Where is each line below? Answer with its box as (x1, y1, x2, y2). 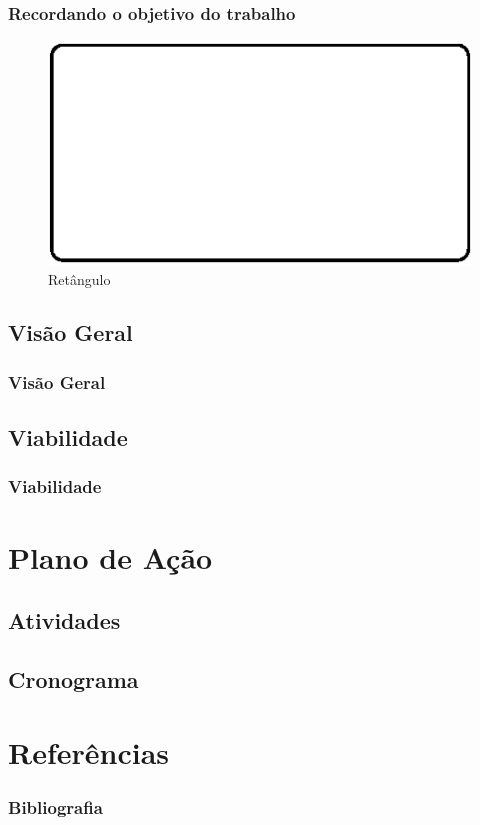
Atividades (8, 605, 121, 636)
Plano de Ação (8, 536, 213, 577)
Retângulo (48, 268, 111, 289)
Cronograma (8, 663, 139, 694)
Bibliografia (8, 794, 103, 819)
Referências (8, 732, 170, 773)
